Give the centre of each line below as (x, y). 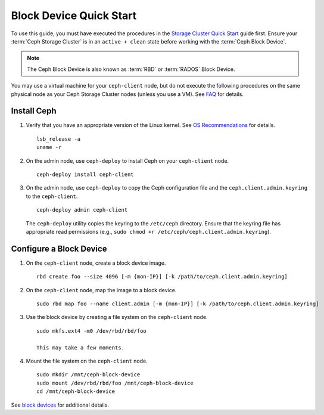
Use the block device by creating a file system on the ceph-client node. (117, 317)
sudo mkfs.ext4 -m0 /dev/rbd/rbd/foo (92, 331)
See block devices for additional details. (60, 405)
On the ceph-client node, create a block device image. (96, 263)
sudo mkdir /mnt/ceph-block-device (88, 375)
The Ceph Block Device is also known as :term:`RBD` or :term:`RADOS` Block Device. (131, 69)
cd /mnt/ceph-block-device (76, 391)
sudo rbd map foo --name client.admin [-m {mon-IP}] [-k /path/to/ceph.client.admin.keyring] (178, 304)
